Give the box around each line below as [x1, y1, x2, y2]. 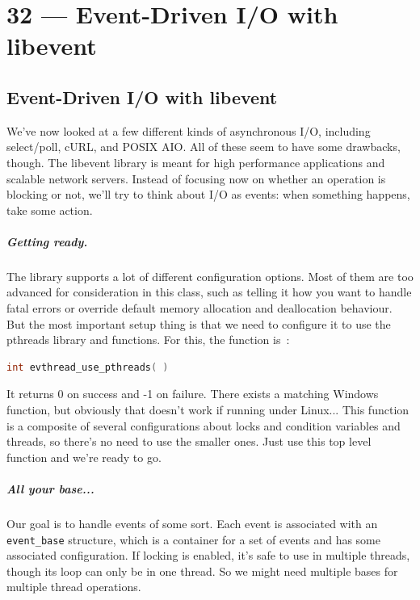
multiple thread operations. [6, 578, 141, 595]
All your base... [6, 480, 94, 497]
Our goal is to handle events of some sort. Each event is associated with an [6, 514, 378, 531]
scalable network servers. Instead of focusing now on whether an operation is [6, 170, 386, 187]
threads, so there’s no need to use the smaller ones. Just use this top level [6, 433, 372, 450]
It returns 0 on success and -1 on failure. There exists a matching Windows [6, 385, 379, 402]
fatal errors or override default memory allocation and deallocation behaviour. [6, 300, 393, 317]
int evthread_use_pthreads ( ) [6, 361, 169, 373]
